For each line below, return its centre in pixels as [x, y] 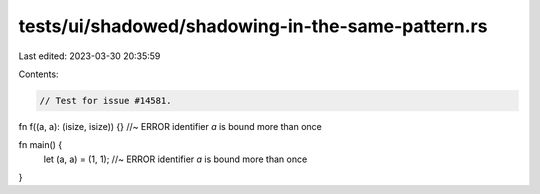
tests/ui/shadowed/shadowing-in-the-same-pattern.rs [253, 26]
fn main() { [40, 145]
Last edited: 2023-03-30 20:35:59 [89, 56]
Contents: [38, 74]
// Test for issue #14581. [105, 100]
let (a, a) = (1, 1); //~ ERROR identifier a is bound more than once [175, 159]
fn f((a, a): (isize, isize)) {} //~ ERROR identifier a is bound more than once [170, 126]
